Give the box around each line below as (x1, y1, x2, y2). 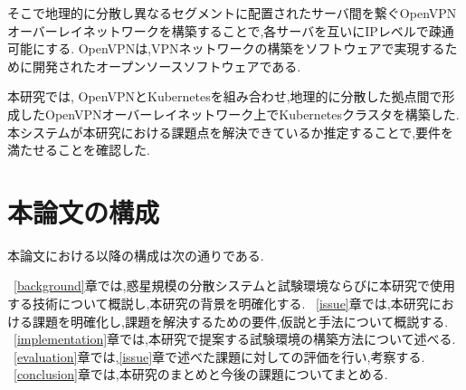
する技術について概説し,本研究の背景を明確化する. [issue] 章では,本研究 (7, 294, 429, 313)
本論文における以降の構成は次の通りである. (7, 245, 264, 264)
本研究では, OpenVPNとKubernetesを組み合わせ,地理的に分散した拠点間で (7, 87, 442, 106)
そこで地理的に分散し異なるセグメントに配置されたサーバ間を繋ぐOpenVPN (7, 4, 457, 22)
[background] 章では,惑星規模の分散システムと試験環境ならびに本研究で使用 (14, 276, 456, 295)
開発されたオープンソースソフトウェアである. (32, 56, 301, 75)
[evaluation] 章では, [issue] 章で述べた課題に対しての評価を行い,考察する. (14, 347, 425, 366)
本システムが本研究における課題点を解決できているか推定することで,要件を (7, 122, 454, 141)
